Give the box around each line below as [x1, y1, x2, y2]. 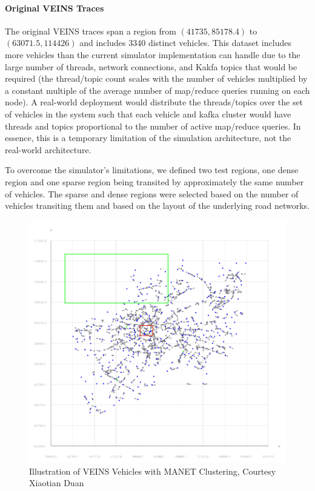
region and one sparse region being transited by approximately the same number [5, 175, 304, 188]
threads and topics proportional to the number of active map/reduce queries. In [5, 119, 301, 132]
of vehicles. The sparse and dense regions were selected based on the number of [5, 187, 299, 200]
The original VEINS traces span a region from [5, 24, 176, 37]
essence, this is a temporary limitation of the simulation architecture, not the [5, 131, 291, 144]
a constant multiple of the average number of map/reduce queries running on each [5, 84, 310, 96]
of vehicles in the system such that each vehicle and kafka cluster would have [5, 107, 291, 120]
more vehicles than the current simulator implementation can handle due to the [5, 48, 300, 61]
